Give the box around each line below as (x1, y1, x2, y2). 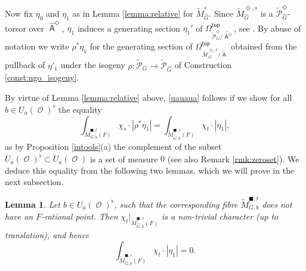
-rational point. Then (41, 210, 118, 223)
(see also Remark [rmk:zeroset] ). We (167, 152, 299, 165)
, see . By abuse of (234, 21, 301, 34)
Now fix (5, 7, 33, 19)
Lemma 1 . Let (5, 198, 60, 210)
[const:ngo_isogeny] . (5, 71, 79, 84)
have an (5, 210, 33, 223)
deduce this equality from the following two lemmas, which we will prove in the (5, 164, 295, 176)
